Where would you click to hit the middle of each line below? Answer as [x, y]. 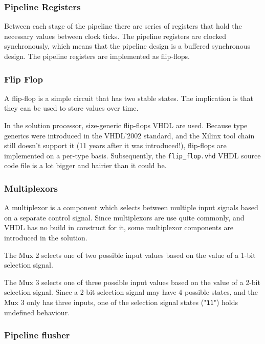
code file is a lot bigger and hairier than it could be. [85, 165]
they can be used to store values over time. [71, 108]
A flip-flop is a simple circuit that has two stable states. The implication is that [129, 98]
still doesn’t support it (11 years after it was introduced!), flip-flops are [115, 145]
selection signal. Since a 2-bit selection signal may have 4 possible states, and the [131, 292]
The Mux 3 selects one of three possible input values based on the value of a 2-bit [132, 282]
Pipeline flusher [37, 335]
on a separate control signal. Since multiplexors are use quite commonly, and [124, 217]
